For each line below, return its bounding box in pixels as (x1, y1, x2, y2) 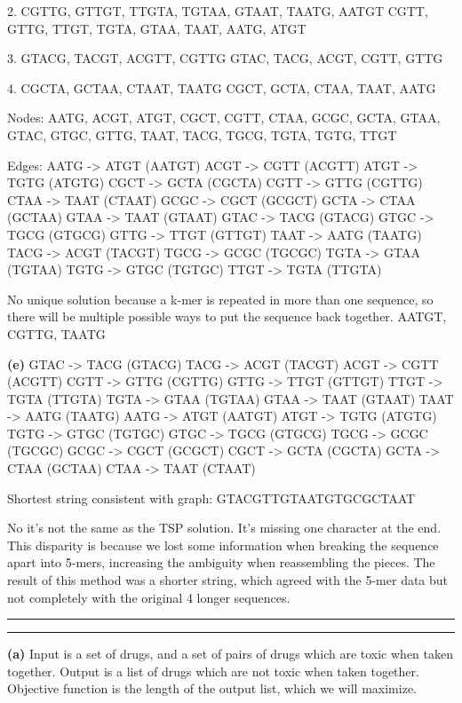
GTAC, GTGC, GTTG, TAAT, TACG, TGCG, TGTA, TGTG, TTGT (7, 125, 397, 144)
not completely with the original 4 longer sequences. (7, 588, 291, 606)
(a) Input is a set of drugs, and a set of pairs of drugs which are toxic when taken (7, 644, 453, 663)
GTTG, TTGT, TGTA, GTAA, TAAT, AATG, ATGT (7, 19, 307, 37)
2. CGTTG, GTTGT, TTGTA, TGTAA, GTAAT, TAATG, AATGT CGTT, (7, 2, 428, 20)
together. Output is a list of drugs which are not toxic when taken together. (7, 661, 419, 680)
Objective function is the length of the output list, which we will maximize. (7, 679, 417, 698)
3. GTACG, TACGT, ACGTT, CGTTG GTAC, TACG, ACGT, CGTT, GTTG (7, 49, 443, 67)
